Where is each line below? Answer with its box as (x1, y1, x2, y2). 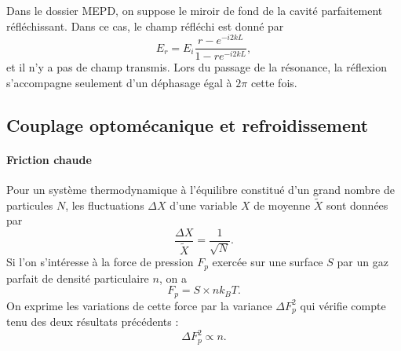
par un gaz (337, 254, 388, 270)
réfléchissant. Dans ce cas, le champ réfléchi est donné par (6, 17, 284, 34)
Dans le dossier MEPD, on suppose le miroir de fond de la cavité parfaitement (6, 2, 383, 18)
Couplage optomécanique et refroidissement (6, 112, 369, 137)
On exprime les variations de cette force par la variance (6, 297, 272, 313)
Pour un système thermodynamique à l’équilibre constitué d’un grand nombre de (6, 181, 395, 197)
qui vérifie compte (300, 297, 386, 313)
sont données (326, 196, 388, 213)
